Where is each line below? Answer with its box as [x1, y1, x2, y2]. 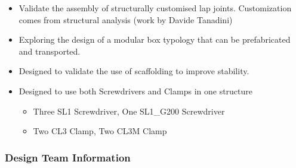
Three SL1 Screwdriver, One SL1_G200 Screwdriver [33, 104, 225, 117]
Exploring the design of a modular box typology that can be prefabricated [18, 33, 291, 46]
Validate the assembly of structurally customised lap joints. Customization [18, 2, 292, 14]
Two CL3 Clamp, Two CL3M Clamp [33, 125, 167, 137]
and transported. [18, 45, 81, 57]
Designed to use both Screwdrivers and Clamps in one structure [18, 84, 253, 97]
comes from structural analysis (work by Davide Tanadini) [18, 13, 233, 26]
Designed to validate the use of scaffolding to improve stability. [18, 65, 249, 77]
